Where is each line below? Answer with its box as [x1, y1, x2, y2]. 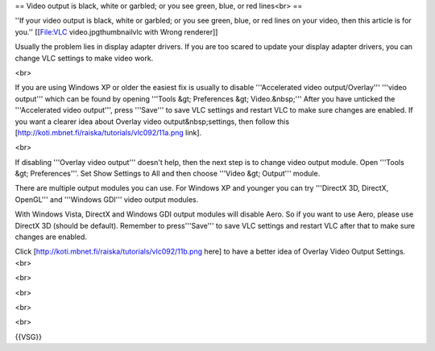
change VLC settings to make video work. [14, 53, 154, 63]
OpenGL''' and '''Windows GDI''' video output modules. [14, 194, 199, 204]
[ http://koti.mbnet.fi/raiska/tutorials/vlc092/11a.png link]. [14, 127, 202, 137]
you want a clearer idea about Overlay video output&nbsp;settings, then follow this [14, 117, 290, 126]
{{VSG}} [14, 332, 42, 341]
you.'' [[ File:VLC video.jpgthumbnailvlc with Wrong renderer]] [14, 27, 218, 36]
